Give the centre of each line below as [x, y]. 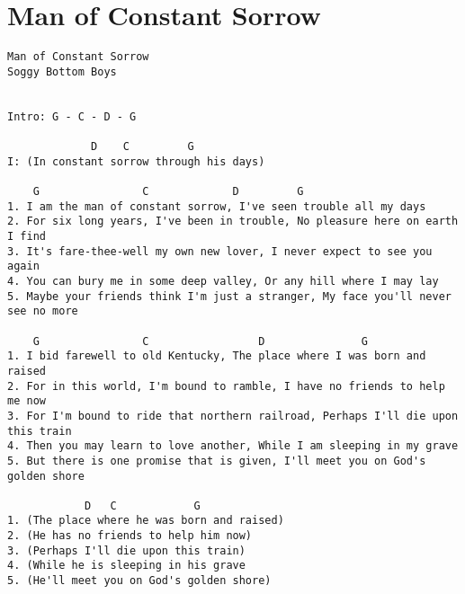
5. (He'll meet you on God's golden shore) [139, 581]
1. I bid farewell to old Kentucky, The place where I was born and [217, 356]
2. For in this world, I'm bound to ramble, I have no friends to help [226, 386]
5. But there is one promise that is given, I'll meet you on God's [217, 461]
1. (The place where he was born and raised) [146, 521]
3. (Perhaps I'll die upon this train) [126, 550]
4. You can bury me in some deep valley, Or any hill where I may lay [223, 281]
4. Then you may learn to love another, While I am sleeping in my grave [233, 446]
